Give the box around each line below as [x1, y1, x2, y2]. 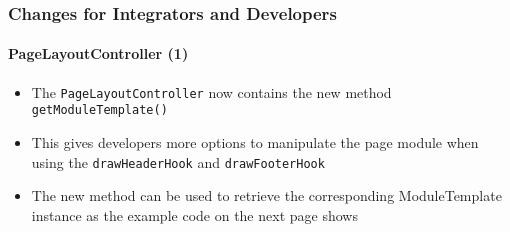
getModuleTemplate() [31, 103, 168, 118]
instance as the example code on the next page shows [31, 204, 358, 225]
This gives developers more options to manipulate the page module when [31, 131, 479, 152]
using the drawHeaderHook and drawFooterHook [31, 151, 325, 172]
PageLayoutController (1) [8, 43, 189, 64]
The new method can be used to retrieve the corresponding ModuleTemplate [31, 185, 502, 206]
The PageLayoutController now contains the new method [31, 81, 392, 102]
